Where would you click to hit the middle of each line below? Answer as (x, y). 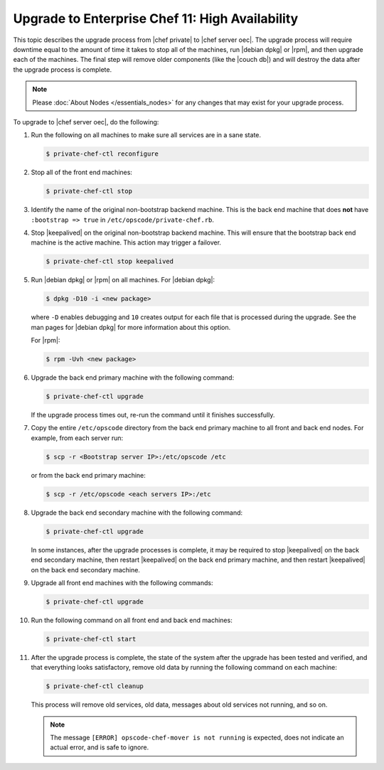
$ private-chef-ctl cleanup (95, 686)
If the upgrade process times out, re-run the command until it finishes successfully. (153, 415)
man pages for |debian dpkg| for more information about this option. (131, 327)
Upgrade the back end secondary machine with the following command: (137, 513)
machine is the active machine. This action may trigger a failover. (126, 242)
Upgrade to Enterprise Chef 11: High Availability (156, 18)
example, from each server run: (77, 438)
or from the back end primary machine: (88, 475)
